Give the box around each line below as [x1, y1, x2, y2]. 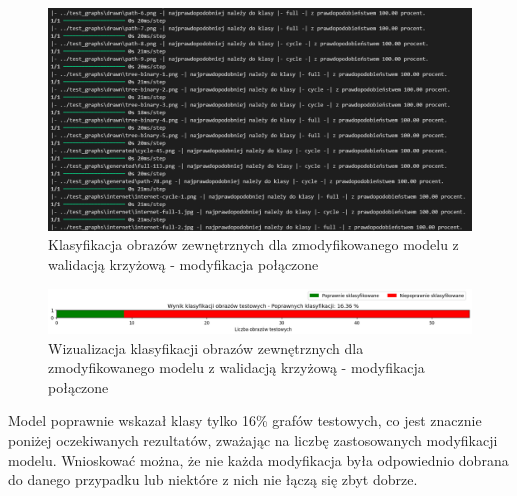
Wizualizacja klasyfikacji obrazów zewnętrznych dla [48, 337, 364, 358]
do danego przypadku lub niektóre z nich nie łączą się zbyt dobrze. [8, 469, 418, 490]
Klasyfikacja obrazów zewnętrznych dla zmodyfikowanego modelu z [48, 234, 459, 255]
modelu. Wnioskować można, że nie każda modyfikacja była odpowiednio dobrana [8, 449, 509, 470]
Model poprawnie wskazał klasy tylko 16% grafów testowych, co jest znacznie [8, 410, 482, 431]
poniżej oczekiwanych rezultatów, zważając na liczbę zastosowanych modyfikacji [8, 430, 498, 451]
